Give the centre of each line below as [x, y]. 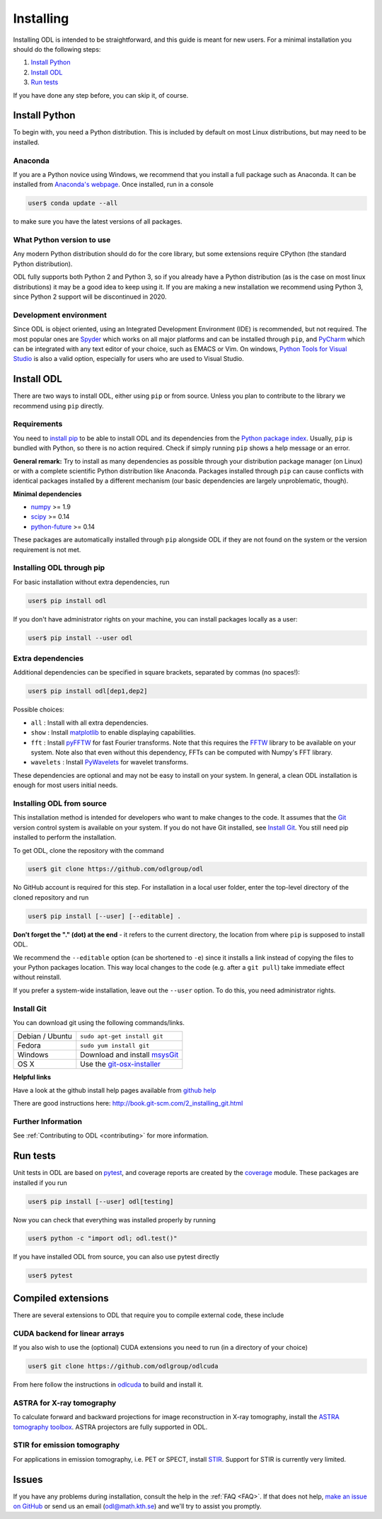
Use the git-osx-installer [120, 1064]
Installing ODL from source [60, 803]
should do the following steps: [57, 49]
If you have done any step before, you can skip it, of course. [101, 95]
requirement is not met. [47, 549]
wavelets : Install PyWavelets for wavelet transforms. [110, 762]
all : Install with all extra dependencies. [89, 723]
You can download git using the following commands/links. [99, 1022]
